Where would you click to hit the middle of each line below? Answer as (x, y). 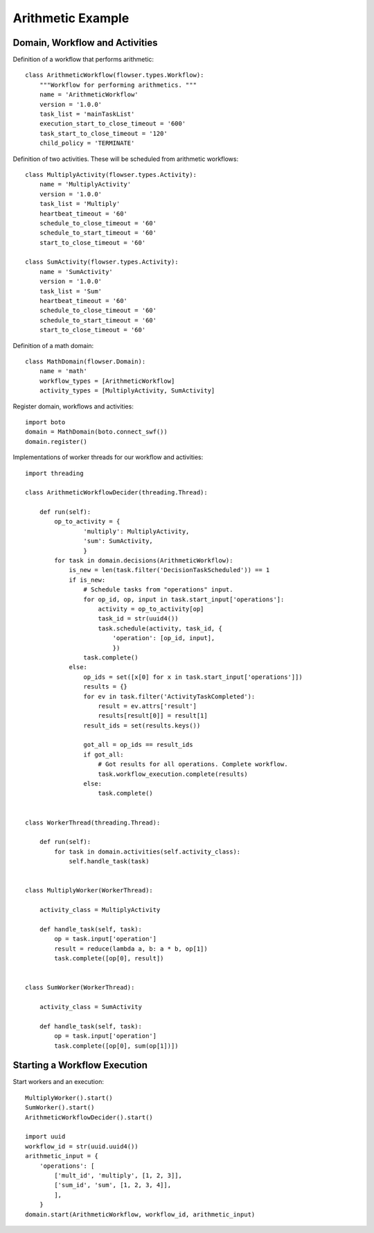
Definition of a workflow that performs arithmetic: (83, 60)
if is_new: (87, 580)
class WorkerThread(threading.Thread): (93, 822)
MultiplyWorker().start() (69, 1098)
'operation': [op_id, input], (164, 638)
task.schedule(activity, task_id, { (160, 628)
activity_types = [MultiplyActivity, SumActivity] (127, 391)
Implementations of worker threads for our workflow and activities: (108, 457)
